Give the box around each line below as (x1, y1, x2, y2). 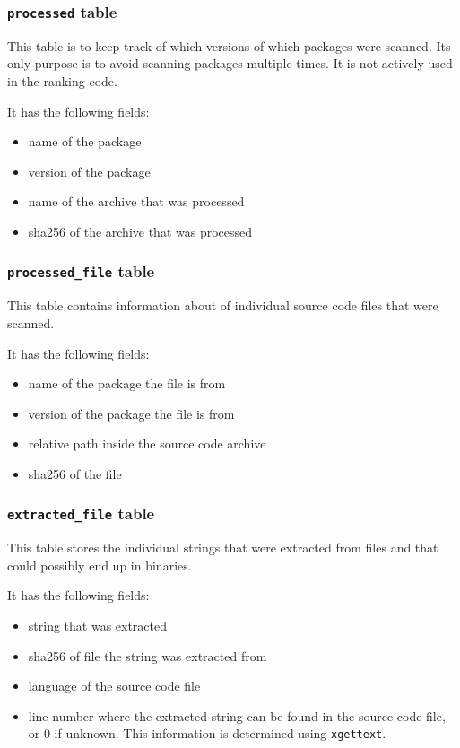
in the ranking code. (7, 71, 117, 90)
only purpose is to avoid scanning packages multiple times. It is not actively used (7, 54, 453, 73)
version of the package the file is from (28, 404, 235, 422)
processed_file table (7, 260, 155, 283)
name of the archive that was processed (28, 192, 245, 211)
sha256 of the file (28, 464, 122, 483)
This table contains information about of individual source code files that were (7, 296, 438, 315)
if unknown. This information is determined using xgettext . (54, 724, 386, 743)
